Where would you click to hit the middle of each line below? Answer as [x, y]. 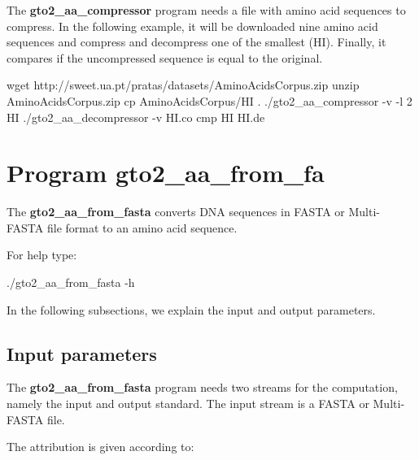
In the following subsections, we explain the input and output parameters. [191, 309]
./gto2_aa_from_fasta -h [71, 282]
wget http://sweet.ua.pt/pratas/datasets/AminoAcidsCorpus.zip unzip [183, 85]
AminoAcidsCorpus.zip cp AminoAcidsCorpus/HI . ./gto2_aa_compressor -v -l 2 [209, 100]
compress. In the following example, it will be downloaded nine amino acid [192, 26]
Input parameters [82, 353]
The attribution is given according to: [100, 447]
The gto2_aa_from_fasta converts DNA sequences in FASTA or [176, 212]
